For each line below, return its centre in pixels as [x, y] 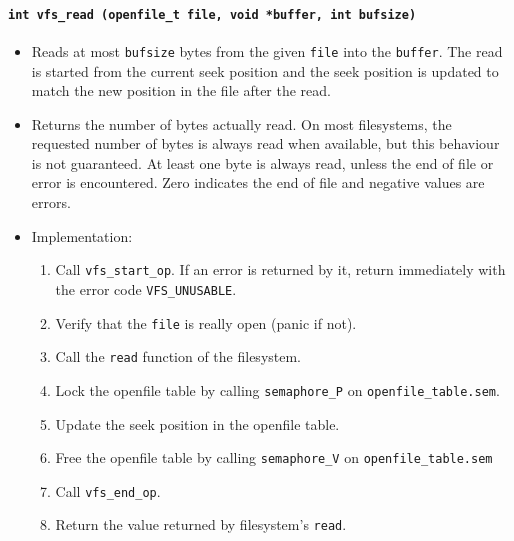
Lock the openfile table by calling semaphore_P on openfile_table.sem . [277, 389]
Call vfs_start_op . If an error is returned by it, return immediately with [280, 269]
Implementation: [82, 235]
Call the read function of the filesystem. [178, 356]
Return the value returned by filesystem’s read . [201, 524]
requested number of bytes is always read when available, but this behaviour [265, 143]
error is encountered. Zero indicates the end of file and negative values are [258, 182]
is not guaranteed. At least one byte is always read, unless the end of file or [262, 162]
